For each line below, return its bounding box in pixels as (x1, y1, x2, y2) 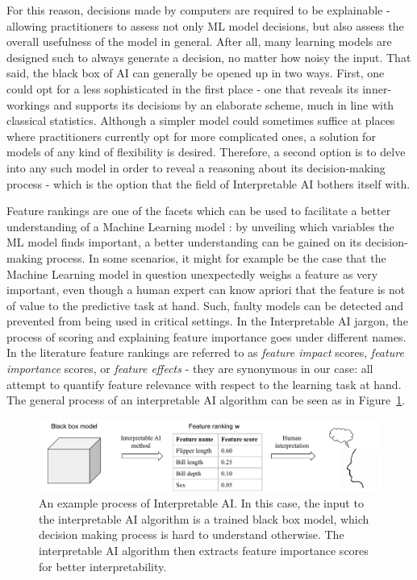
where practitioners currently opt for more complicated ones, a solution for (6, 127, 376, 144)
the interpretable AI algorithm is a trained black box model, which (39, 510, 369, 527)
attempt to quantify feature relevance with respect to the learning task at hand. (6, 375, 402, 392)
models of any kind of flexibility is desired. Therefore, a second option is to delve (6, 143, 406, 160)
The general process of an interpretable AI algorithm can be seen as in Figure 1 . (6, 391, 406, 408)
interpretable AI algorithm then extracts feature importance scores (39, 542, 369, 559)
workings (6, 96, 50, 113)
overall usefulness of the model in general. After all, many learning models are (6, 33, 392, 50)
